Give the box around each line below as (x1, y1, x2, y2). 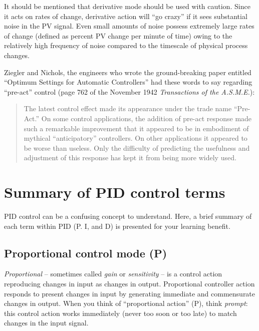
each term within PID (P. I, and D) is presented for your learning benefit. (4, 220, 230, 231)
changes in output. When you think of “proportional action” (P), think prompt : (4, 298, 248, 308)
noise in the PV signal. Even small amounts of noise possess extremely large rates (4, 21, 254, 31)
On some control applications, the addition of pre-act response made (41, 113, 252, 123)
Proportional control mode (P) (4, 245, 167, 260)
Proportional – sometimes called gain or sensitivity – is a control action (4, 268, 222, 279)
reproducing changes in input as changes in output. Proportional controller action (4, 278, 255, 289)
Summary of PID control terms (4, 182, 225, 202)
